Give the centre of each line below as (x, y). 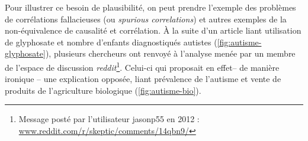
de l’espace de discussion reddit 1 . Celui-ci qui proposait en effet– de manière (142, 66)
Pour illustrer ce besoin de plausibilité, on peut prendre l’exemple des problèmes (150, 7)
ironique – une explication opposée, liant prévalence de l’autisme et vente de (143, 79)
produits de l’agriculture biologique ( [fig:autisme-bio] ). (103, 90)
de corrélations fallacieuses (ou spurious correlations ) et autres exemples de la (146, 19)
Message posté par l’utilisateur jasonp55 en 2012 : (109, 119)
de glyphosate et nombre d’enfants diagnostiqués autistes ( (111, 42)
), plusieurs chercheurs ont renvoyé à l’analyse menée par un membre (170, 53)
